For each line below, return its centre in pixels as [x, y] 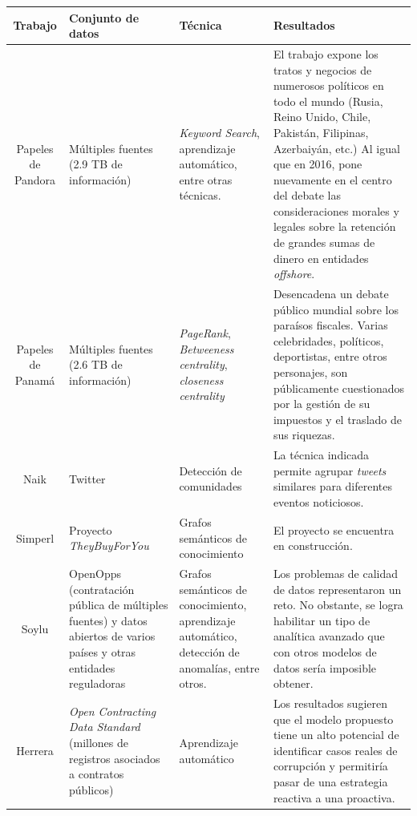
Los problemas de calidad [336, 573]
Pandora [35, 179]
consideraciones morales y [336, 210]
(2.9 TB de [96, 164]
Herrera [35, 750]
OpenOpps [95, 573]
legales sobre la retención [334, 226]
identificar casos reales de [335, 750]
